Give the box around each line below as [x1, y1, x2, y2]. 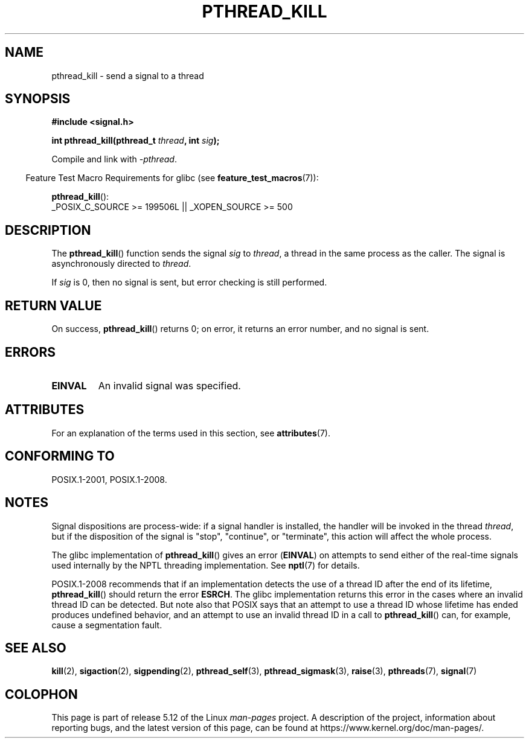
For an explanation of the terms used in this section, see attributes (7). [51, 427, 330, 438]
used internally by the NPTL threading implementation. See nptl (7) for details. [51, 560, 360, 570]
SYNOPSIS [5, 91, 71, 107]
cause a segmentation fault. [51, 619, 162, 630]
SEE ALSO [5, 640, 66, 655]
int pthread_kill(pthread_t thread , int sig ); [51, 135, 220, 146]
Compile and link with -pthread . [51, 154, 177, 165]
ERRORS [5, 344, 56, 360]
